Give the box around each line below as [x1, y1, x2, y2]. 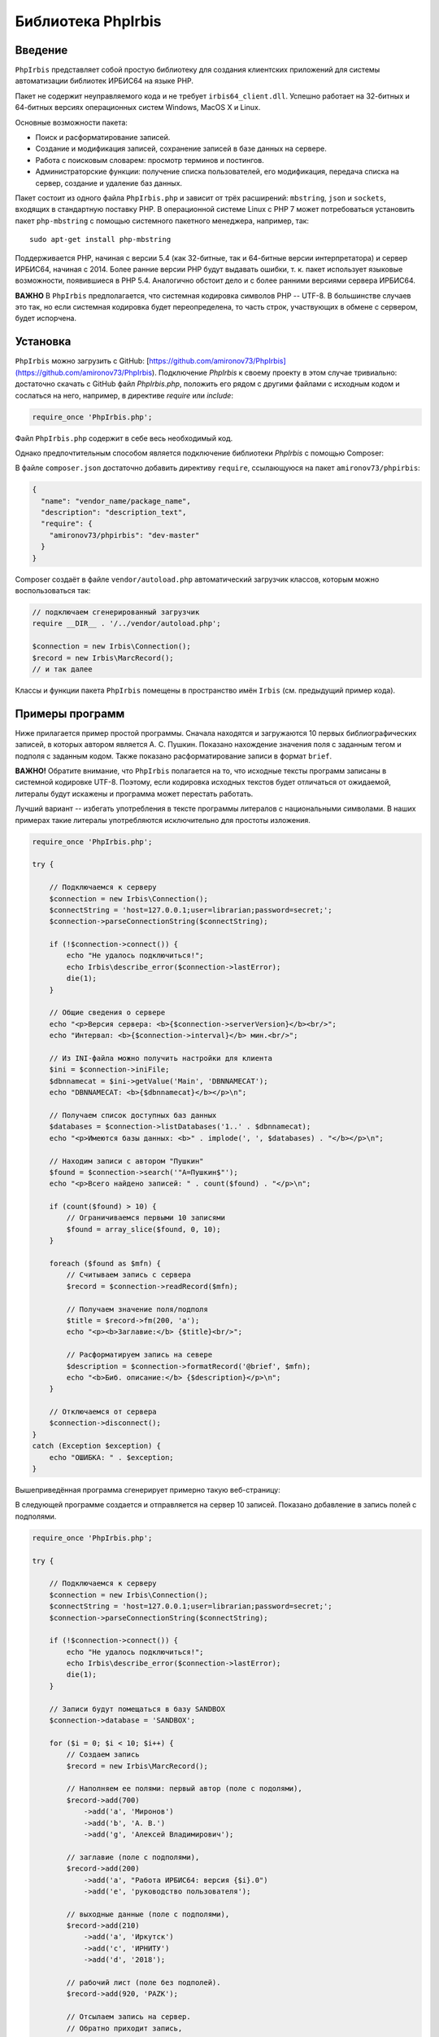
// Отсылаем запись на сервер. [66, 2013, 191, 2022]
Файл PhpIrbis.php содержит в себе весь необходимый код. [15, 433, 233, 443]
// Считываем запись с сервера [66, 1270, 191, 1279]
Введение [15, 43, 68, 57]
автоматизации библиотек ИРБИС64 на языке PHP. [15, 76, 194, 86]
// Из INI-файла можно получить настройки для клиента [49, 1054, 272, 1062]
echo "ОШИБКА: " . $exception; [49, 1453, 174, 1462]
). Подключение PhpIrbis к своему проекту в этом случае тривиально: [151, 367, 398, 377]
